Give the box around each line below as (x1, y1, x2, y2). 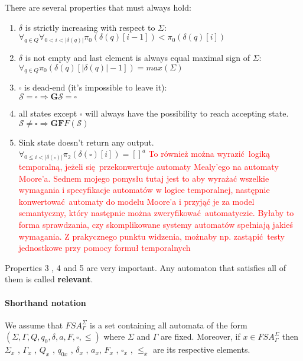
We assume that (5, 318, 63, 331)
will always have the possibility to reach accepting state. (85, 107, 289, 120)
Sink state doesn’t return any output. (18, 136, 154, 148)
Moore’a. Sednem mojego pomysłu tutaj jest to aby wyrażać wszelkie (18, 172, 269, 184)
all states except (18, 107, 77, 120)
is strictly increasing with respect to (25, 21, 155, 33)
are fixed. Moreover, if (161, 330, 240, 343)
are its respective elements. (152, 343, 250, 356)
